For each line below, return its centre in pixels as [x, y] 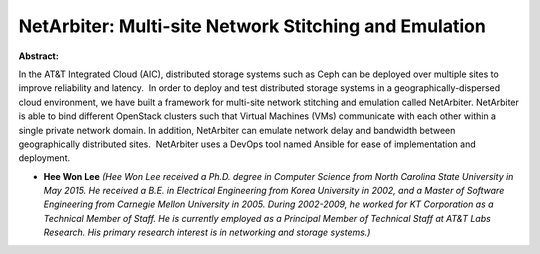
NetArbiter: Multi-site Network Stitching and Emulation [252, 26]
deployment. [44, 158]
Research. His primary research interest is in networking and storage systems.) [207, 232]
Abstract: [38, 56]
